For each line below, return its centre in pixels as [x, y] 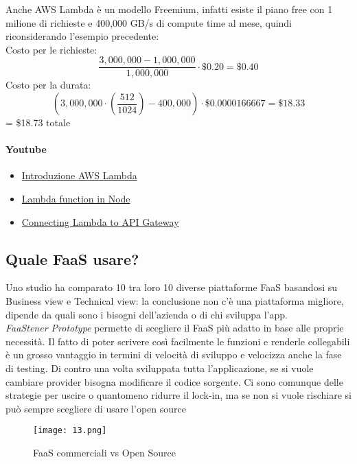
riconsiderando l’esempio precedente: [82, 36]
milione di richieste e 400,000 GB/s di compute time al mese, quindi [149, 22]
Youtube [26, 149]
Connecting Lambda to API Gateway [100, 221]
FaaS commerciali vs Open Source [105, 452]
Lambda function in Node [76, 199]
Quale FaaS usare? [72, 258]
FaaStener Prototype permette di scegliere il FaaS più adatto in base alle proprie [175, 328]
